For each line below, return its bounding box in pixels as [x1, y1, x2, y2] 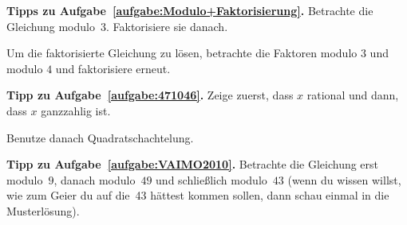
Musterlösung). [6, 202, 80, 219]
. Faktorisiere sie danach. [105, 17, 228, 34]
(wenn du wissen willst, [287, 171, 401, 188]
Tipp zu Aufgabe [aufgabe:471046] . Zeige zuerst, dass [6, 87, 294, 103]
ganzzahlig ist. [41, 102, 111, 118]
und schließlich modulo [156, 171, 267, 188]
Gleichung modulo [6, 17, 95, 34]
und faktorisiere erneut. [55, 60, 171, 76]
